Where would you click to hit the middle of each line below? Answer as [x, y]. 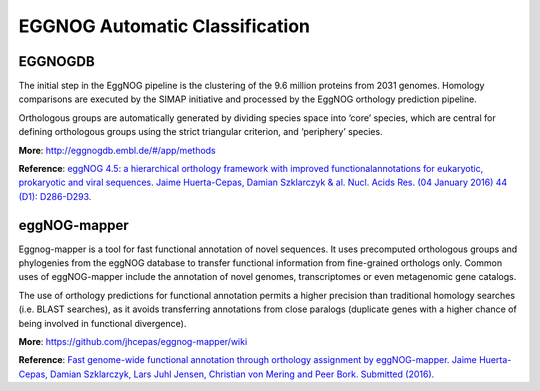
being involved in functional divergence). [102, 323]
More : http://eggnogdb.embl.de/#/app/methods [117, 150]
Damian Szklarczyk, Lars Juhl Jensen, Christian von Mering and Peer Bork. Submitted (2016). [242, 374]
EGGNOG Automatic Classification [164, 26]
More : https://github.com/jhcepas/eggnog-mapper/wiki [133, 342]
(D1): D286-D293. [55, 196]
